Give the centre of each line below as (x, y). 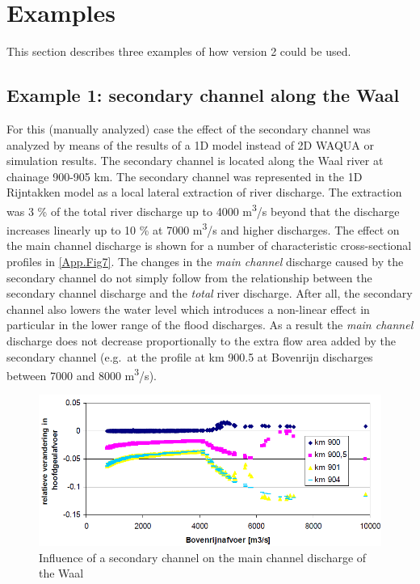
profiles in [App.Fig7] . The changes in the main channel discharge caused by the (205, 261)
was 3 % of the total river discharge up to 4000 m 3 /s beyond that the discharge (203, 209)
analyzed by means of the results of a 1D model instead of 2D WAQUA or (190, 144)
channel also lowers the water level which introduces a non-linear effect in (188, 309)
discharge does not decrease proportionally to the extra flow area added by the (201, 340)
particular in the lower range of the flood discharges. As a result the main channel (210, 325)
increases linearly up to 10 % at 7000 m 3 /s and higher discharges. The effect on (203, 229)
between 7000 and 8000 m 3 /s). (82, 374)
